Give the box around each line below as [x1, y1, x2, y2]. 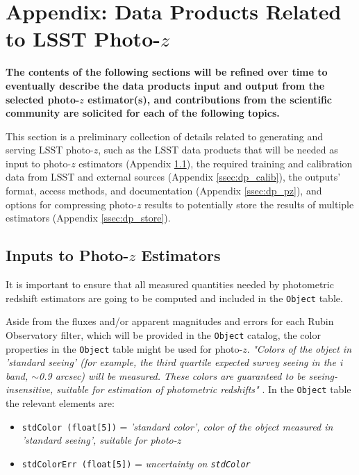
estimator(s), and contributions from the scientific [87, 92, 332, 106]
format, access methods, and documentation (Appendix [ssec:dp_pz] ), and [6, 183, 322, 198]
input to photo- [6, 156, 72, 170]
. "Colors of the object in [247, 341, 351, 356]
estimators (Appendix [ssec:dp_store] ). [6, 210, 171, 225]
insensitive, [6, 382, 53, 397]
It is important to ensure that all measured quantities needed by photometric [6, 277, 334, 292]
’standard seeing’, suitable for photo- [22, 433, 177, 447]
